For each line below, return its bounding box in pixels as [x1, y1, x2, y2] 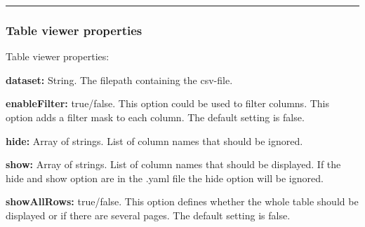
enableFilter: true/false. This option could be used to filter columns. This [6, 96, 329, 111]
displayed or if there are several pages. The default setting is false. [6, 207, 291, 222]
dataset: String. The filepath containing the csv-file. [6, 72, 233, 87]
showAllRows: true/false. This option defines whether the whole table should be [6, 194, 359, 209]
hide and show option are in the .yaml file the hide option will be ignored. [6, 170, 324, 185]
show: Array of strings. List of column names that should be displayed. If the [6, 157, 341, 172]
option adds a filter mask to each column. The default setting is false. [6, 110, 305, 124]
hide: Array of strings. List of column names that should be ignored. [6, 133, 303, 148]
